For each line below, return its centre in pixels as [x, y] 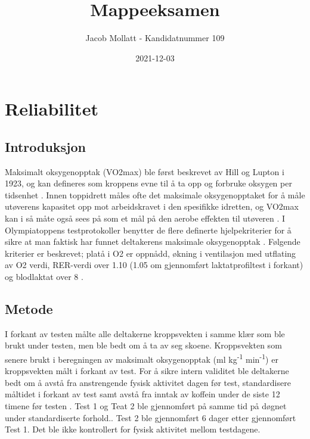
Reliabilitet [52, 109]
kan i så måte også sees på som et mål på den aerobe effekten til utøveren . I [145, 218]
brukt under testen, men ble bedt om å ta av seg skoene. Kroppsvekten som [143, 345]
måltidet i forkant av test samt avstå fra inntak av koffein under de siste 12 [142, 394]
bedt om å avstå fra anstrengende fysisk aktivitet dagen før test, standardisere [148, 382]
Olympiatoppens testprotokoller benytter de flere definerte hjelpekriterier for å [148, 230]
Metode [29, 309]
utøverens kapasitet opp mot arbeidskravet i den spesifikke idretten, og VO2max [152, 206]
